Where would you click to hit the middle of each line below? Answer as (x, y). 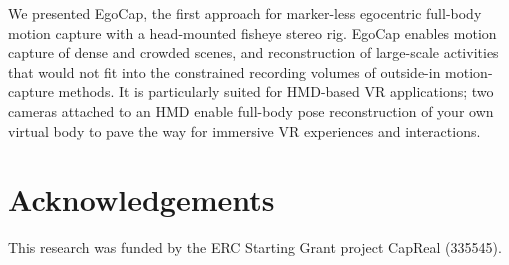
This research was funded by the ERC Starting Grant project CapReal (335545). (255, 247)
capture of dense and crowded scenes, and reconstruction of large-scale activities (253, 52)
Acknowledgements (141, 199)
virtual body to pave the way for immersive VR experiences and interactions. (244, 130)
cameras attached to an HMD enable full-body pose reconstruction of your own (251, 110)
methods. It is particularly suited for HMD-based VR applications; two (276, 91)
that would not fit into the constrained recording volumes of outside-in (224, 71)
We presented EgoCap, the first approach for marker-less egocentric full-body (245, 13)
